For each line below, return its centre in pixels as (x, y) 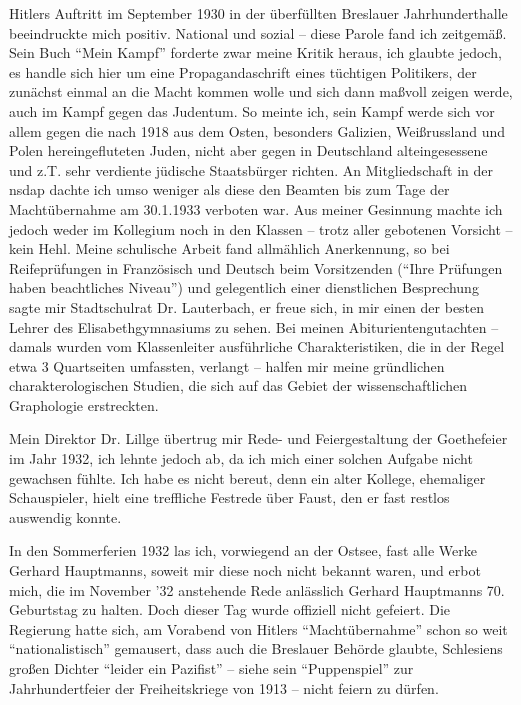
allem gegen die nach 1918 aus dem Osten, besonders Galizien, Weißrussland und (257, 130)
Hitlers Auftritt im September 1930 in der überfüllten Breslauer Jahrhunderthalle (258, 13)
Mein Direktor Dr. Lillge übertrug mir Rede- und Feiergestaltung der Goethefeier (258, 438)
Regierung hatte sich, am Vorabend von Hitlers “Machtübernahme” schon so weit (258, 628)
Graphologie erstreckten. (84, 404)
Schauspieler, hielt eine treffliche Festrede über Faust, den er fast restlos (229, 497)
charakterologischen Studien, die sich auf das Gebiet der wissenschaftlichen (238, 385)
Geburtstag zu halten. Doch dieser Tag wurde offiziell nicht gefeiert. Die (229, 609)
